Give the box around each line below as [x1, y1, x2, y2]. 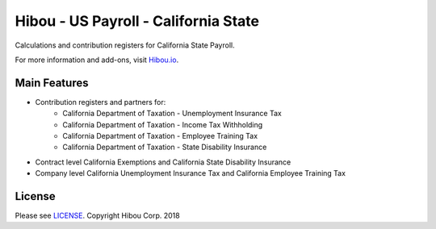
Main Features [15, 76, 89, 90]
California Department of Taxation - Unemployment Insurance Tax [62, 109, 282, 119]
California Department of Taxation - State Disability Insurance [62, 142, 267, 152]
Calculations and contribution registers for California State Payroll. [15, 40, 235, 50]
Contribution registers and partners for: [35, 97, 166, 106]
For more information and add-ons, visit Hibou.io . [15, 55, 179, 65]
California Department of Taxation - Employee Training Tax [62, 131, 258, 141]
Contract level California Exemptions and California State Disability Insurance [35, 157, 291, 167]
